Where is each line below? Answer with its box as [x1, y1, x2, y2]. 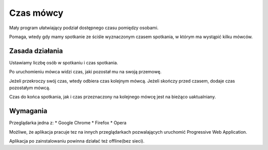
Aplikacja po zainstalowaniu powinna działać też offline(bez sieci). [9, 138, 145, 144]
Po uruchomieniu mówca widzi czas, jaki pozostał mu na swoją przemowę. [9, 69, 162, 75]
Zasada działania [9, 47, 63, 55]
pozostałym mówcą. [9, 85, 51, 91]
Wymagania [9, 107, 48, 115]
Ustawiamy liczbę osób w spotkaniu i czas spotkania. [9, 59, 119, 65]
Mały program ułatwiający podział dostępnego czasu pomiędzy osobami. [9, 25, 159, 31]
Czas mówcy [9, 7, 64, 18]
